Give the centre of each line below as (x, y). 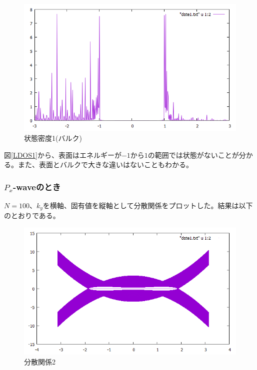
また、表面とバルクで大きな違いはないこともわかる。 (105, 165)
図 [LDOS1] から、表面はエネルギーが (63, 155)
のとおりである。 (32, 215)
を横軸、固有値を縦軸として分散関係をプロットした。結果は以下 (148, 205)
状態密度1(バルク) (53, 138)
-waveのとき (37, 186)
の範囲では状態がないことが (193, 155)
